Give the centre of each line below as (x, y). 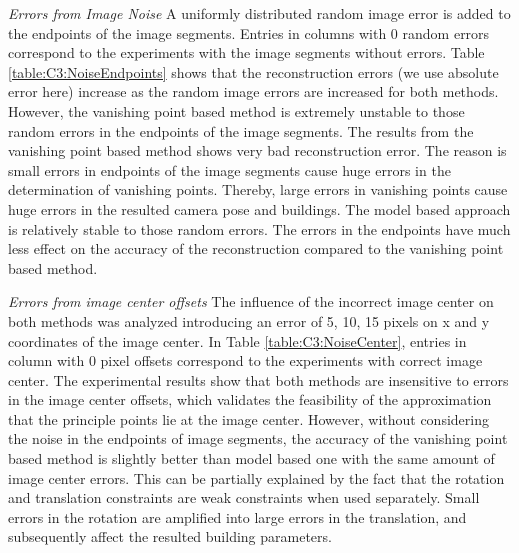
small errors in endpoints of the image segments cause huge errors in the (229, 169)
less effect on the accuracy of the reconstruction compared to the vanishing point (256, 248)
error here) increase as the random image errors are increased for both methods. (253, 91)
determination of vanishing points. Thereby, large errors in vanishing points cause (258, 189)
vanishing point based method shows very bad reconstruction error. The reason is (257, 150)
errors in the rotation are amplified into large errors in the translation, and (237, 516)
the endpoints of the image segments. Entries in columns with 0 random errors (249, 32)
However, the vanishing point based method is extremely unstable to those (236, 110)
